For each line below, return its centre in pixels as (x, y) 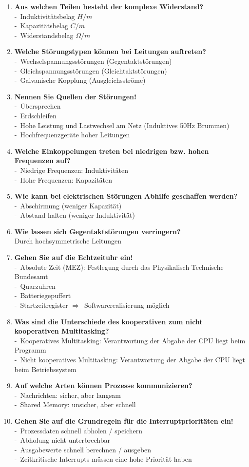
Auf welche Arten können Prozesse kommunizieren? (103, 385)
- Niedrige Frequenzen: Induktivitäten (71, 170)
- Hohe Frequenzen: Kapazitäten (63, 179)
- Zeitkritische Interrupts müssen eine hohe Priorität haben (103, 459)
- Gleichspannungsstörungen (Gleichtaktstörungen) (91, 70)
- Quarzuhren (35, 286)
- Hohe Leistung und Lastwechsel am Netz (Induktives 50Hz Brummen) (122, 125)
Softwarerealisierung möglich (127, 305)
